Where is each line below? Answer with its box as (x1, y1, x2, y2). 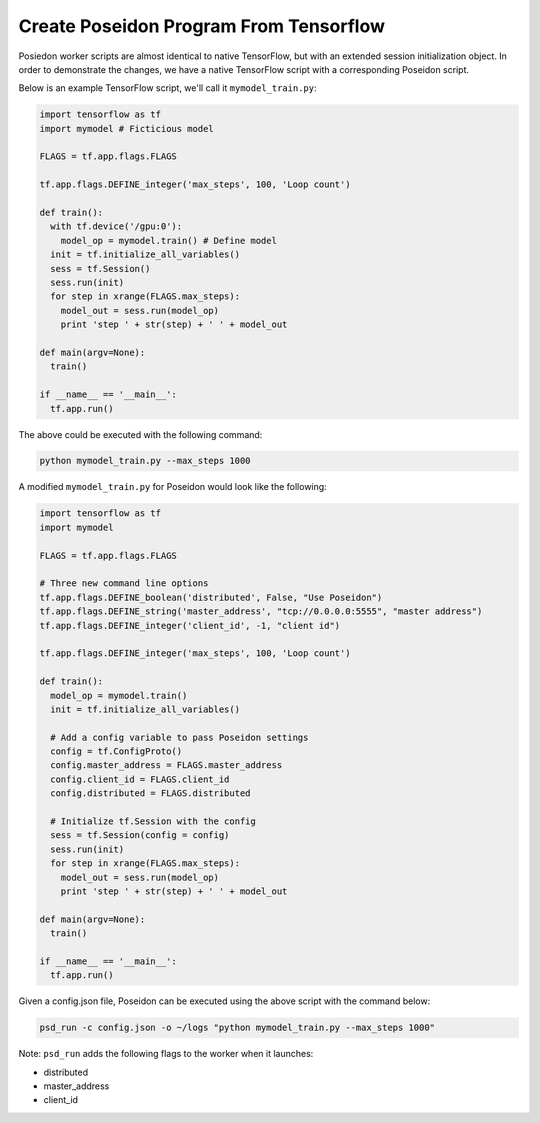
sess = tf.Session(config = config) (50, 830, 230, 841)
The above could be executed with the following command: (18, 428, 263, 440)
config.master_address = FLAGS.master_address (50, 760, 283, 771)
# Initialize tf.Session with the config (50, 816, 257, 827)
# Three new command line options (39, 578, 209, 589)
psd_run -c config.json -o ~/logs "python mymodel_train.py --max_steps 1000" (39, 1022, 435, 1034)
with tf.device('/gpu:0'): (50, 221, 183, 232)
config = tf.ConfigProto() (50, 746, 183, 757)
